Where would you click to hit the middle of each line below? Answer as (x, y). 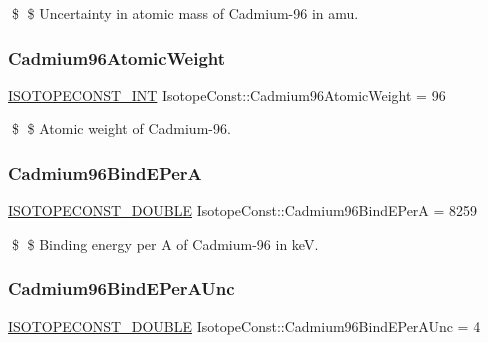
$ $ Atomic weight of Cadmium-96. (121, 128)
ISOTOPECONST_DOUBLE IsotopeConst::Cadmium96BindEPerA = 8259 (243, 210)
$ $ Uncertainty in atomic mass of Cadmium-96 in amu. (185, 13)
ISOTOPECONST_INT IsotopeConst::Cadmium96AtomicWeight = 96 (227, 94)
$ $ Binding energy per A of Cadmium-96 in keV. (165, 243)
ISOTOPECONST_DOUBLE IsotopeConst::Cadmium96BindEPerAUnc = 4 (244, 325)
